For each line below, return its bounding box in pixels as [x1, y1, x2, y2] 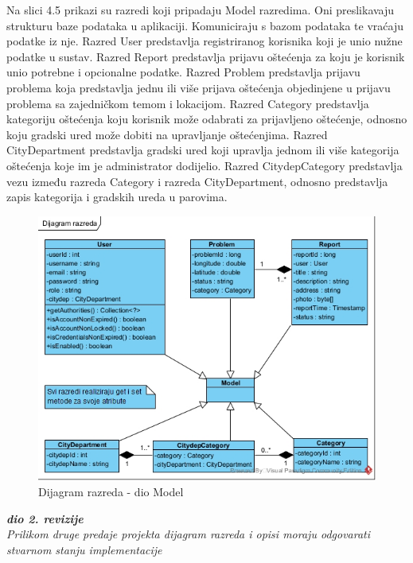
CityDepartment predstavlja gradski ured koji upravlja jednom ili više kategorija [6, 142, 399, 158]
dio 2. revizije [6, 510, 84, 526]
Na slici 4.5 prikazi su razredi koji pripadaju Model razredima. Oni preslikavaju [6, 2, 395, 17]
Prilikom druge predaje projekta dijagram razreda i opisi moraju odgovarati [6, 526, 371, 542]
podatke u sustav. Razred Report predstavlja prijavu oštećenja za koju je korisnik [6, 48, 405, 64]
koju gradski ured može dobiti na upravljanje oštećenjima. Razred [6, 126, 328, 142]
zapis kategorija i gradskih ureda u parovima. [6, 188, 228, 205]
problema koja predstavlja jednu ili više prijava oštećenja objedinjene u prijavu [6, 79, 391, 95]
